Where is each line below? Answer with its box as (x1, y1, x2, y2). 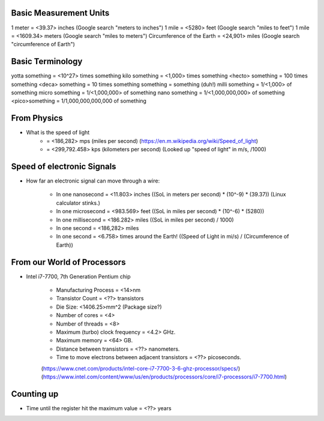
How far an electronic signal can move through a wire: (26, 177, 160, 184)
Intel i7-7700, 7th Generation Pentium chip (26, 273, 131, 280)
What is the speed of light (26, 129, 90, 136)
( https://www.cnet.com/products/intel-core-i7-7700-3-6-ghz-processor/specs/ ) (41, 365, 240, 372)
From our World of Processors (11, 257, 126, 267)
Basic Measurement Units (11, 8, 110, 18)
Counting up (11, 389, 59, 399)
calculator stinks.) (56, 199, 100, 207)
